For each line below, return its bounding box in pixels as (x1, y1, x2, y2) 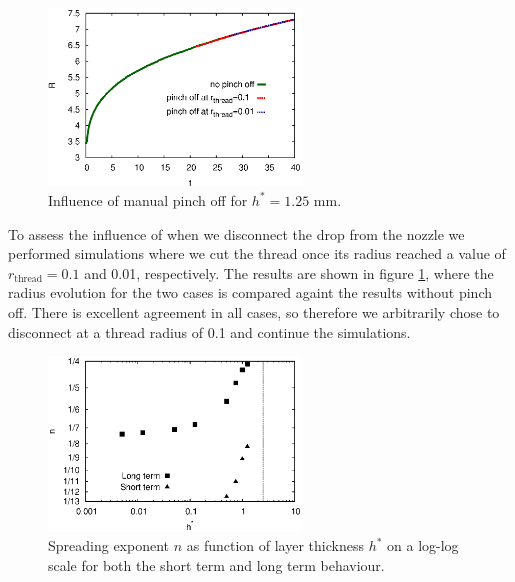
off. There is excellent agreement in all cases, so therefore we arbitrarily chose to (8, 301, 500, 322)
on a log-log (387, 535, 459, 556)
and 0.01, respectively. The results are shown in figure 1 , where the (84, 262, 494, 283)
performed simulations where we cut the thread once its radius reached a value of (8, 243, 506, 264)
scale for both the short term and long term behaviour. (48, 555, 385, 576)
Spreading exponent (48, 535, 170, 556)
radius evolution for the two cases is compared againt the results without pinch (8, 282, 492, 303)
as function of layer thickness (186, 535, 364, 556)
